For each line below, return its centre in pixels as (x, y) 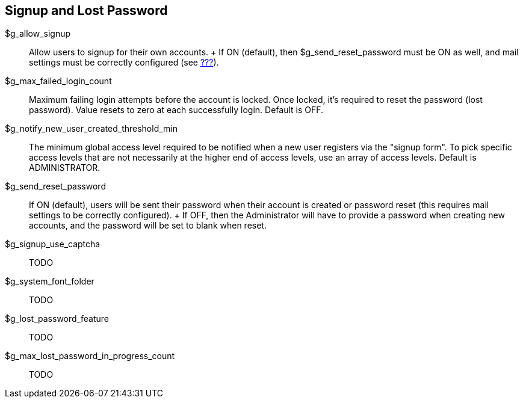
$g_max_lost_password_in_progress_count (90, 356)
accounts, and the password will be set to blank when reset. (148, 226)
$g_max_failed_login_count (58, 81)
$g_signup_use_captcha (53, 244)
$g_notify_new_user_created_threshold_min (91, 129)
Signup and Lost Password (86, 11)
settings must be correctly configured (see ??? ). (124, 63)
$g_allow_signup (38, 34)
